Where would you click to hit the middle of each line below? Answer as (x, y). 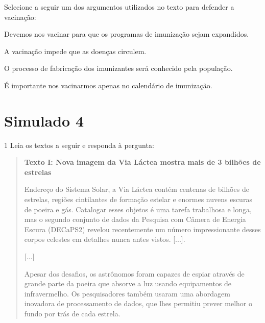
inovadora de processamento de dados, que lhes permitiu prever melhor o (138, 303)
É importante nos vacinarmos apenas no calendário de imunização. (108, 85)
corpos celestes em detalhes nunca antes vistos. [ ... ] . (105, 239)
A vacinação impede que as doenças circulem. (75, 51)
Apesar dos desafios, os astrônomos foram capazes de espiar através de (134, 273)
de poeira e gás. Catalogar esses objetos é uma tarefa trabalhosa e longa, (138, 209)
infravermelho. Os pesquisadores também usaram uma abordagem (127, 293)
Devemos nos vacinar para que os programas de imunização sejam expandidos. (127, 34)
